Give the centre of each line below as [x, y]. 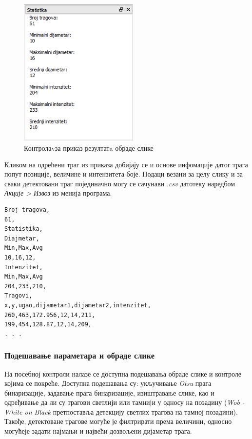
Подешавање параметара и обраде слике [80, 355]
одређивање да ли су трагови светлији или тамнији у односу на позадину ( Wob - [125, 402]
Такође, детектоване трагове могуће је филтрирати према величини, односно [118, 421]
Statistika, [24, 229]
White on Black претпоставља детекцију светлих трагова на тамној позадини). [121, 411]
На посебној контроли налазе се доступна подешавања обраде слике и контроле [123, 373]
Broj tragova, [27, 210]
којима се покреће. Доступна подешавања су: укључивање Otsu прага [108, 383]
